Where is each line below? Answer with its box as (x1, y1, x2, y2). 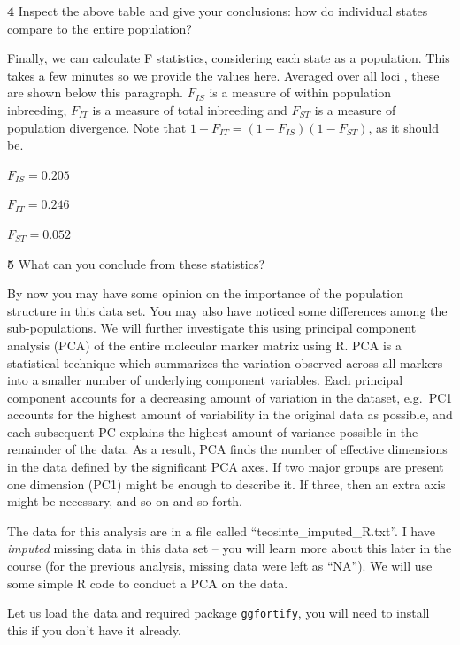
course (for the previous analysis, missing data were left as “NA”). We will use (7, 557, 433, 575)
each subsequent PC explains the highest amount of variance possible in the (7, 422, 418, 441)
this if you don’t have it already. (7, 620, 181, 639)
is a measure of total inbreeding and (92, 100, 287, 119)
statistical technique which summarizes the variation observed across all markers (7, 353, 443, 372)
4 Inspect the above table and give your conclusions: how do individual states (7, 2, 428, 19)
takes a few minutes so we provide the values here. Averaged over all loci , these (7, 65, 440, 84)
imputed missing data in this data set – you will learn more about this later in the (7, 539, 452, 557)
